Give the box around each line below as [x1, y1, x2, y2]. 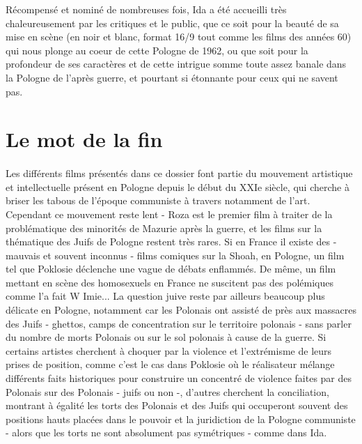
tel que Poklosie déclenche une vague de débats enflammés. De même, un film [6, 261, 336, 276]
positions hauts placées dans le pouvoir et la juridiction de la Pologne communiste [6, 411, 356, 426]
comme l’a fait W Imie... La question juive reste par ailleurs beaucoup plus [6, 289, 325, 303]
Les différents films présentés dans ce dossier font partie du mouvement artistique [6, 166, 353, 181]
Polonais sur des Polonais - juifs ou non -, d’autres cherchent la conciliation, [6, 384, 329, 399]
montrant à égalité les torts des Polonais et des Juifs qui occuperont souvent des [6, 398, 348, 413]
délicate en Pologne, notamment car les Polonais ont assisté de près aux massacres [6, 303, 356, 317]
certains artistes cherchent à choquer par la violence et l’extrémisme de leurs [6, 343, 332, 358]
